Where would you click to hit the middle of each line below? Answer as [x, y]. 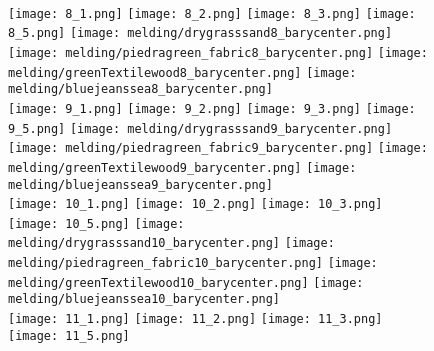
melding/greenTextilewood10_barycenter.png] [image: [186, 282]
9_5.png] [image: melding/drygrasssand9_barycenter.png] [200, 128]
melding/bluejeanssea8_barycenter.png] [140, 89]
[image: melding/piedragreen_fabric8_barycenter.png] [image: [218, 52]
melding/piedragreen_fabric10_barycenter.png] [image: [193, 263]
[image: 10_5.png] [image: [96, 223]
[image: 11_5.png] [69, 335]
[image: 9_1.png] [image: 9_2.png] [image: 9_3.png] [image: [212, 108]
